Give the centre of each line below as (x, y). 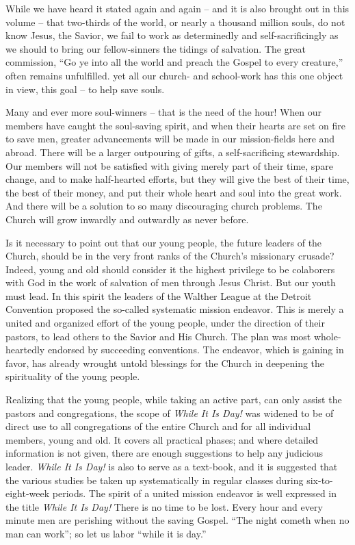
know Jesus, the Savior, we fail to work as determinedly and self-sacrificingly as (172, 35)
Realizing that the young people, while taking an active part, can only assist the (174, 400)
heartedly (25, 350)
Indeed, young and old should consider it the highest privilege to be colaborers (170, 269)
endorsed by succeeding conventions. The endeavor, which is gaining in (196, 350)
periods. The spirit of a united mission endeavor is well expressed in (195, 493)
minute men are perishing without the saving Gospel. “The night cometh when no (177, 520)
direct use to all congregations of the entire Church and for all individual (158, 426)
